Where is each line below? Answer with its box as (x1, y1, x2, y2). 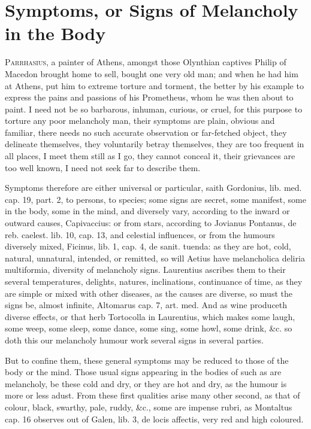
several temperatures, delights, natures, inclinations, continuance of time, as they (5, 275, 303, 287)
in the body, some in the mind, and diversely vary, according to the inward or (5, 205, 290, 217)
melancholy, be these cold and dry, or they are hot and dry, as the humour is (5, 377, 287, 390)
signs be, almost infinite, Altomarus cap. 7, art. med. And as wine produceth (5, 299, 288, 311)
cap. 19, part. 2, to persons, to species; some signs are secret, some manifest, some (5, 193, 306, 205)
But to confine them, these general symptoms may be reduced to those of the (5, 354, 289, 366)
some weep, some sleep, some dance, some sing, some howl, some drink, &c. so (5, 322, 292, 334)
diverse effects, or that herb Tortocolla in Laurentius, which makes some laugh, (5, 310, 295, 322)
